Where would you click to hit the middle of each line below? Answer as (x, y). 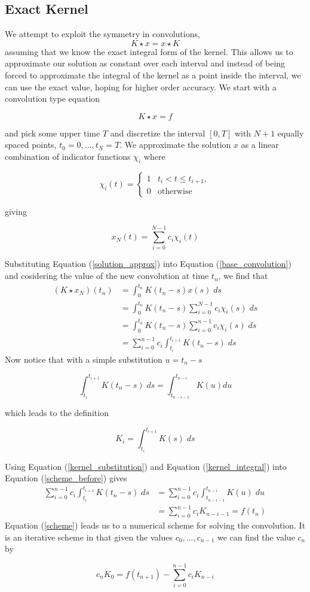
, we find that (243, 276)
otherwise (175, 192)
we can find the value (256, 537)
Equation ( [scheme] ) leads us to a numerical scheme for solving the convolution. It (155, 525)
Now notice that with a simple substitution (84, 359)
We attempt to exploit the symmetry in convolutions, (102, 34)
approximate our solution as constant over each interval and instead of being (145, 63)
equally (291, 133)
